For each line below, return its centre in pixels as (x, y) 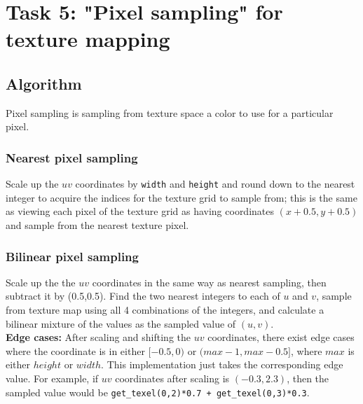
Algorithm (44, 83)
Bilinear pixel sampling (72, 256)
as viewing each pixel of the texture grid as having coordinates (140, 211)
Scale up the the (41, 282)
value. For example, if (52, 378)
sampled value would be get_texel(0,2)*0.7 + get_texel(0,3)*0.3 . (158, 392)
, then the (308, 378)
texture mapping (88, 39)
